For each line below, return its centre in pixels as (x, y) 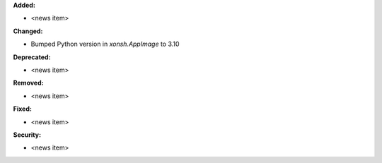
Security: (27, 135)
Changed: (28, 31)
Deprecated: (32, 57)
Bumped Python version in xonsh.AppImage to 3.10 (105, 44)
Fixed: (22, 109)
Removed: (28, 83)
